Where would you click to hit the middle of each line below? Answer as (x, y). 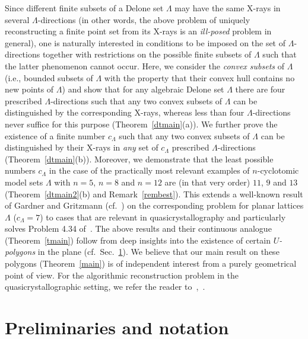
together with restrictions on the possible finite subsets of (147, 54)
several (17, 19)
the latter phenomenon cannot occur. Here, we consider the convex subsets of (145, 65)
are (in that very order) (207, 182)
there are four (260, 89)
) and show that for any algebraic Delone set (143, 89)
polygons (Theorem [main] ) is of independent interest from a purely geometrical (151, 263)
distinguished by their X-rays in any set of (82, 147)
